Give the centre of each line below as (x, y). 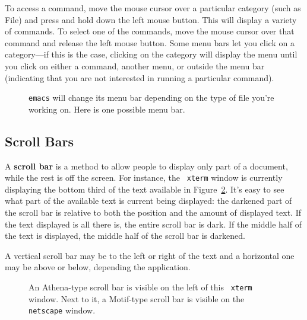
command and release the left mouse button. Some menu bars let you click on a (150, 42)
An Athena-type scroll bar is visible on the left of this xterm (140, 287)
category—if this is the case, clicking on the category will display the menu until (151, 54)
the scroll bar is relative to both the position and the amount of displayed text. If (153, 212)
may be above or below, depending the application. (98, 267)
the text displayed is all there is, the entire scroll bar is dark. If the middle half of (153, 224)
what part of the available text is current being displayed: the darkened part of (148, 201)
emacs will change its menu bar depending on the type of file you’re (151, 97)
